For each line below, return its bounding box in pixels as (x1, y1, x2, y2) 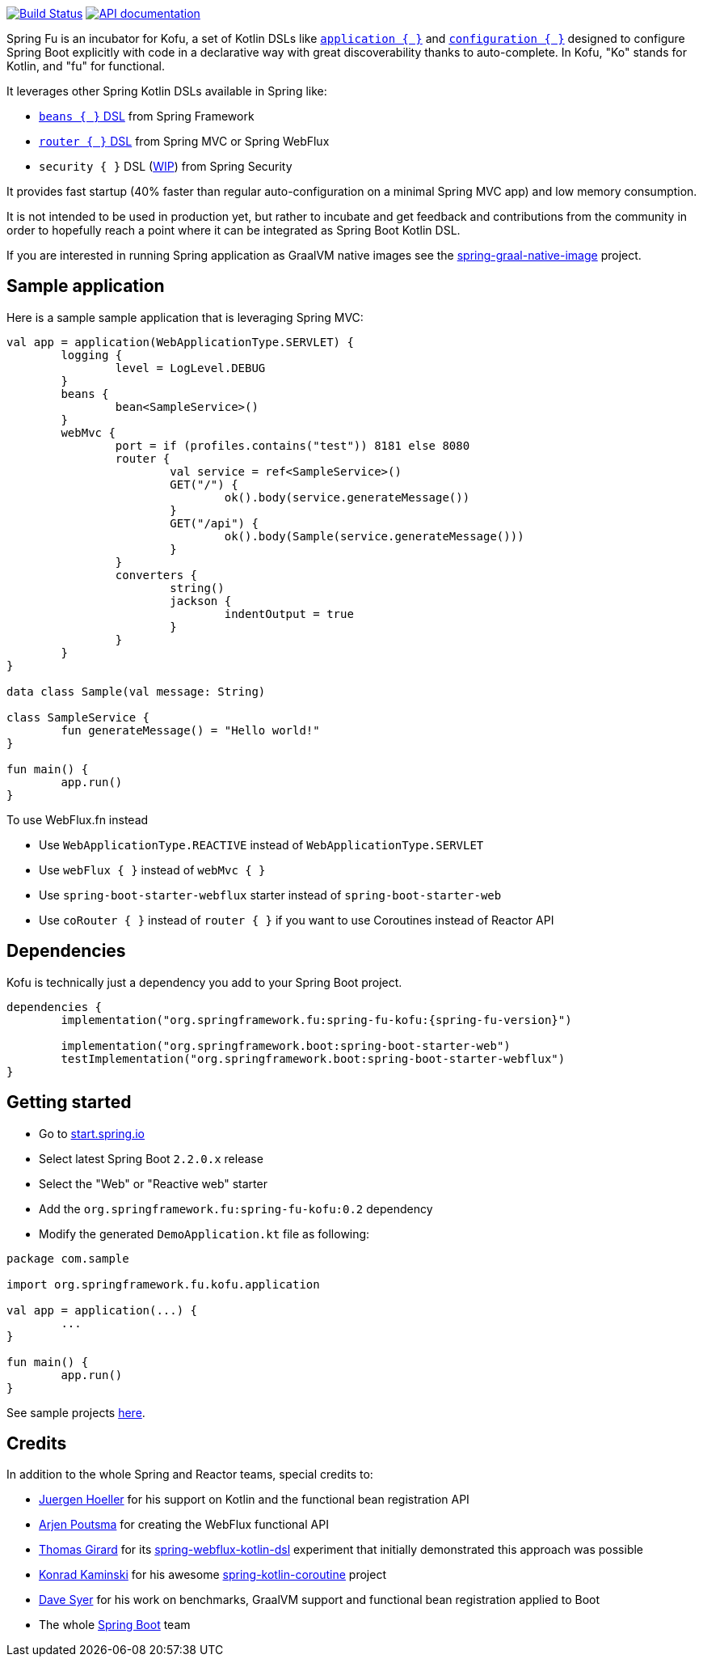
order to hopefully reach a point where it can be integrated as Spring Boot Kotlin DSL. (6, 223, 461, 237)
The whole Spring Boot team (39, 1618, 191, 1632)
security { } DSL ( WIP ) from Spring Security (39, 159, 293, 173)
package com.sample (6, 1251, 129, 1265)
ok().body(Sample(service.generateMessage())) (224, 529, 524, 543)
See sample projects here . (6, 1405, 145, 1420)
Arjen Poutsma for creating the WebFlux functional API (39, 1517, 329, 1532)
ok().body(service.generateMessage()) (224, 490, 470, 504)
